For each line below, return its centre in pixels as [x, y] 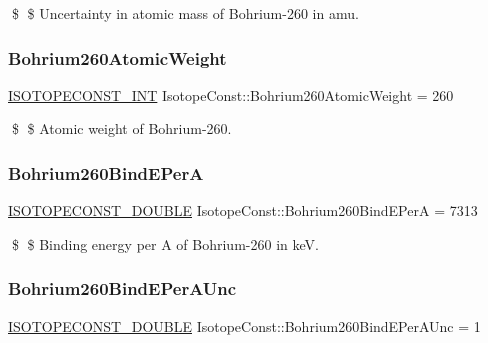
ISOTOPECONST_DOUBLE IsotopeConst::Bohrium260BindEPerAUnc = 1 [244, 325]
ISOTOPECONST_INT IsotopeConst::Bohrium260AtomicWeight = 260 [231, 94]
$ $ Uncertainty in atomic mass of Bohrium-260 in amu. [185, 13]
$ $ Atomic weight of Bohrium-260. [121, 128]
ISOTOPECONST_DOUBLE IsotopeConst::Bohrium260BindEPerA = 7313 [243, 210]
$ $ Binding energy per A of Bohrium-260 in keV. [165, 243]
